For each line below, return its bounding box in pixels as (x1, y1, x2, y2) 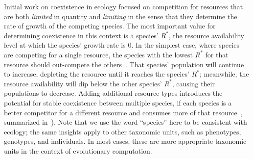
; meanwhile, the (199, 69, 249, 79)
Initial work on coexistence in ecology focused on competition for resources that (4, 1, 243, 11)
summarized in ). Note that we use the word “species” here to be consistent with (4, 117, 247, 127)
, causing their (172, 78, 215, 88)
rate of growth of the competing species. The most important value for (4, 21, 216, 31)
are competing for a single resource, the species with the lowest (4, 49, 193, 59)
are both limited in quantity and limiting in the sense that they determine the (4, 11, 237, 21)
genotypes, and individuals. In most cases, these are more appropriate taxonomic (4, 136, 247, 146)
